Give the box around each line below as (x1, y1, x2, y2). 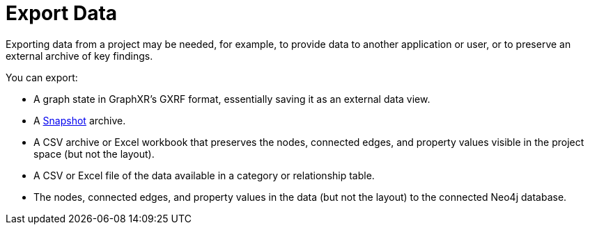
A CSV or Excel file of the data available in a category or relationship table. (33, 169, 375, 181)
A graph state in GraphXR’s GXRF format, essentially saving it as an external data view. (33, 92, 430, 105)
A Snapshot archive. (33, 114, 126, 126)
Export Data (6, 1, 118, 25)
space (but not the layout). (33, 147, 155, 160)
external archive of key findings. (6, 49, 153, 62)
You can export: (6, 71, 78, 83)
